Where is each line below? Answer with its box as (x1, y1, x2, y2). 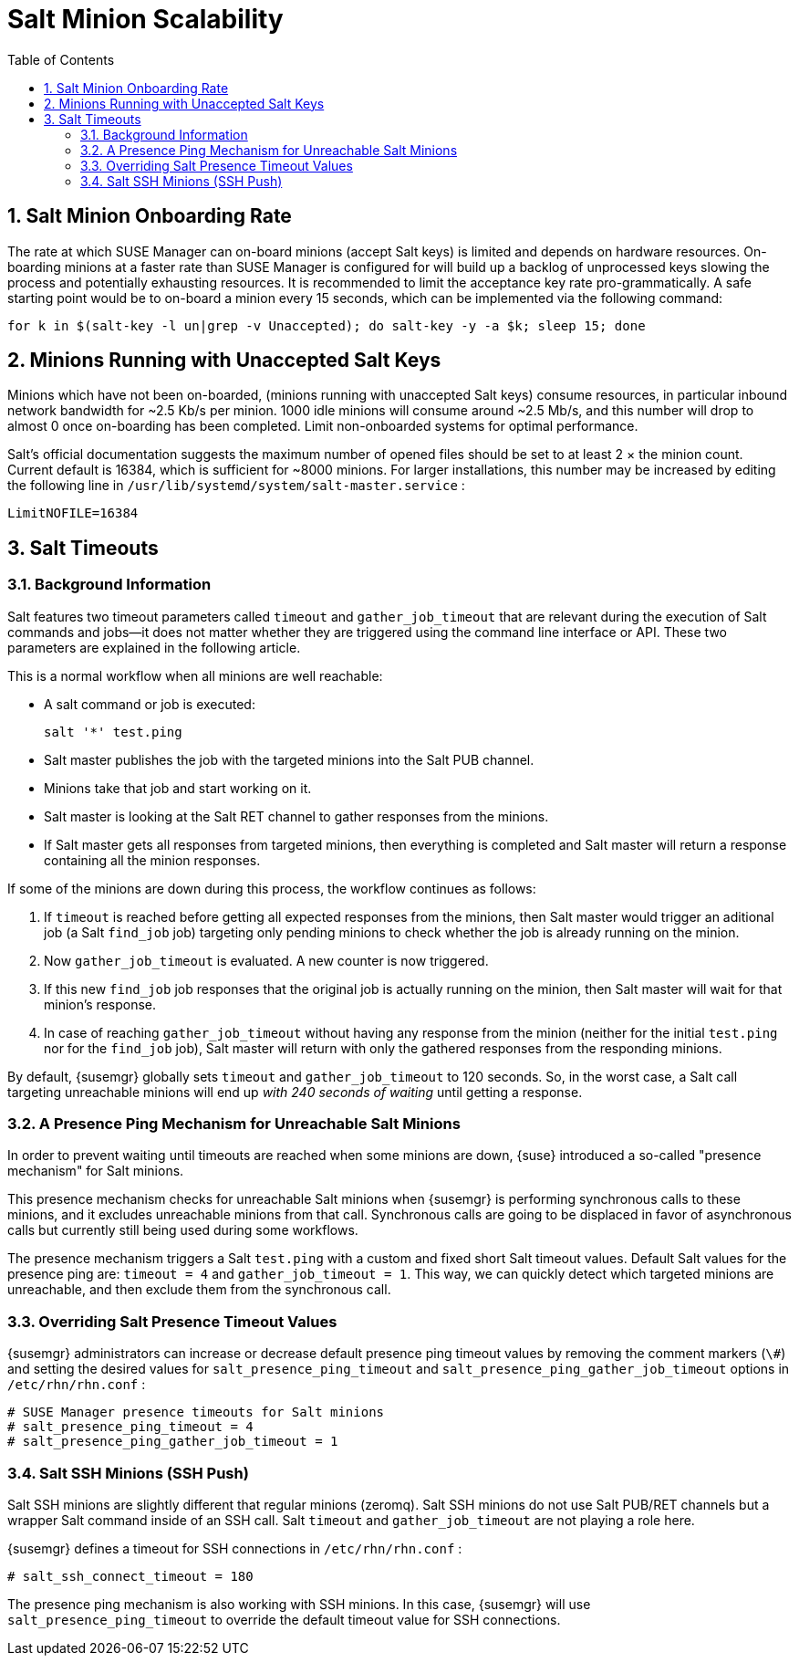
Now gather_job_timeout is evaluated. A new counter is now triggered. (44, 952, 489, 968)
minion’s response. (44, 996, 157, 1012)
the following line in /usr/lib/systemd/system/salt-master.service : (7, 477, 465, 494)
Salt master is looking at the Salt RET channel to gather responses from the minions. (44, 808, 549, 824)
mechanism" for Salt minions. (7, 1163, 184, 1179)
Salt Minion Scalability (7, 4, 284, 35)
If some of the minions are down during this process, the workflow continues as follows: (7, 880, 536, 896)
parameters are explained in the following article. (7, 639, 301, 655)
